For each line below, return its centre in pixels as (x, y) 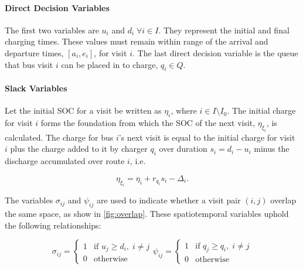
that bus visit (29, 64)
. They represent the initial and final (224, 30)
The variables (29, 200)
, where (184, 110)
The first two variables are (52, 30)
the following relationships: (53, 225)
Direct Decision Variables (57, 7)
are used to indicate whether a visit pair (168, 200)
